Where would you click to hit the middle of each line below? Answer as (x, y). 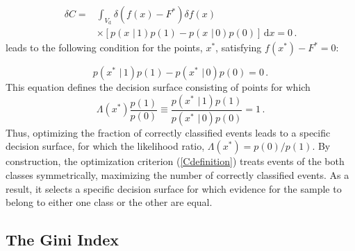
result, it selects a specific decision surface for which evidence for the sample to (174, 188)
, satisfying (239, 47)
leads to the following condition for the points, (104, 47)
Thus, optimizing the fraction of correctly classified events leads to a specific (168, 132)
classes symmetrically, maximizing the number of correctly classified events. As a (177, 174)
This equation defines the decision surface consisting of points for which (158, 87)
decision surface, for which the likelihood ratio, (105, 146)
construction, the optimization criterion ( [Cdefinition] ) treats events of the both (175, 161)
